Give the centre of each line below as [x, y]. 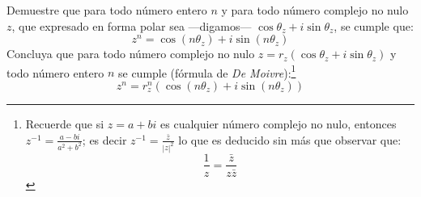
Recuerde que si [65, 124]
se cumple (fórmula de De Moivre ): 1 [207, 71]
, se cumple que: [374, 25]
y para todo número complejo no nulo [315, 10]
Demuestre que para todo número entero [107, 10]
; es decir [104, 139]
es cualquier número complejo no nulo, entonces [279, 124]
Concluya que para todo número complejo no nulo [131, 54]
